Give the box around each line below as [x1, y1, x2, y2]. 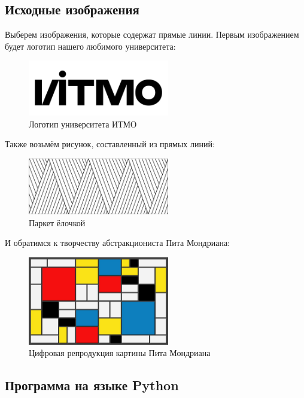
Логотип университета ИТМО [29, 117, 137, 130]
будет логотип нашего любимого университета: [5, 40, 176, 52]
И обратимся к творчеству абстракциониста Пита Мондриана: [5, 236, 230, 249]
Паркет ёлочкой [29, 216, 86, 229]
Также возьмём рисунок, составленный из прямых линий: [5, 138, 215, 150]
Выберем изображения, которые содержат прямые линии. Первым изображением [5, 28, 299, 41]
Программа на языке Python [5, 376, 179, 394]
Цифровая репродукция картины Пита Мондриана [29, 347, 211, 359]
